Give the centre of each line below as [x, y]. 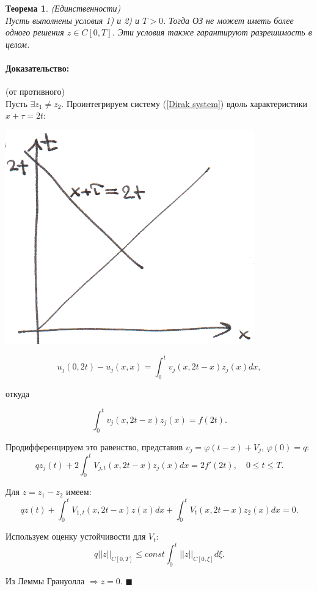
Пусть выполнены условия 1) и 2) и [73, 20]
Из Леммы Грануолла [45, 581]
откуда [17, 393]
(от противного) [35, 91]
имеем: [79, 492]
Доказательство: [38, 68]
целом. [18, 44]
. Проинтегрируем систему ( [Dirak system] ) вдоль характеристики [184, 103]
